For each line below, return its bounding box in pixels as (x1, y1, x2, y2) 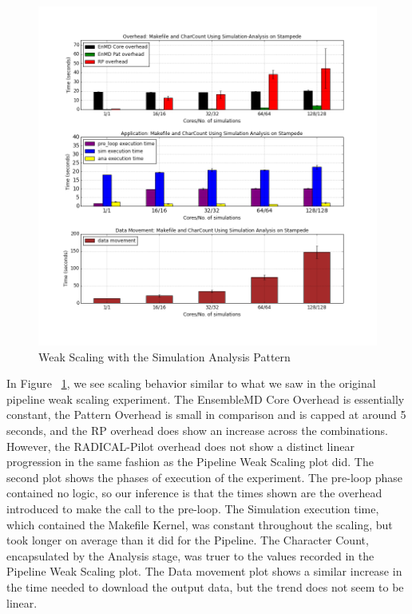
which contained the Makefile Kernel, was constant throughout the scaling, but (6, 516, 393, 532)
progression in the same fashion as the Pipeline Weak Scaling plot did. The (6, 453, 374, 470)
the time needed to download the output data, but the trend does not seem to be (6, 578, 404, 595)
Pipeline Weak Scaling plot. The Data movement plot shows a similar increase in (6, 563, 402, 580)
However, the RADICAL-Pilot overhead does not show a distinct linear (6, 437, 355, 454)
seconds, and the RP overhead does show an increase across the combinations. (6, 421, 388, 438)
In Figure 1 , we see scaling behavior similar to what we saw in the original (6, 375, 376, 392)
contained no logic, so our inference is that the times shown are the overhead (6, 484, 382, 501)
